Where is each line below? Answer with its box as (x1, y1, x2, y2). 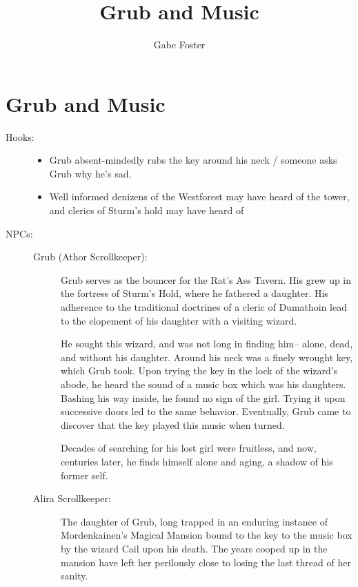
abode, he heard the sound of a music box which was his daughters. (61, 376, 346, 391)
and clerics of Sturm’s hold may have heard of (49, 203, 244, 218)
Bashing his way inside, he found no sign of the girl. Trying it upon (61, 390, 346, 405)
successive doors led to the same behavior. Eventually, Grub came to (61, 404, 351, 418)
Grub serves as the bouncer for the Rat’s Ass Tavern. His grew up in (61, 272, 352, 287)
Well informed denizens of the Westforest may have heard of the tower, (49, 189, 350, 204)
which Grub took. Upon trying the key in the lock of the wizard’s (61, 363, 338, 378)
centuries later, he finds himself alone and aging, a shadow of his (61, 454, 333, 468)
